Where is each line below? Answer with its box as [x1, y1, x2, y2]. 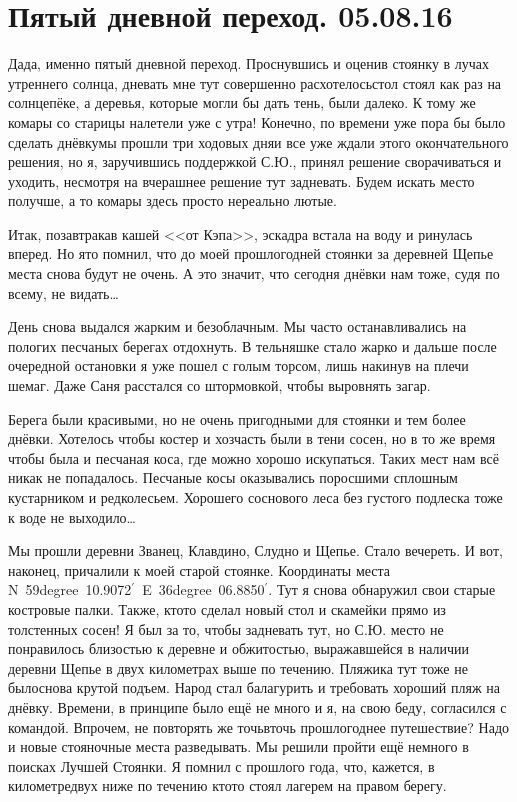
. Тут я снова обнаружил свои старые [268, 579, 496, 600]
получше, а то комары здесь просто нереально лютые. [8, 190, 337, 211]
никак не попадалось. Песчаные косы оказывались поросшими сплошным [8, 467, 458, 488]
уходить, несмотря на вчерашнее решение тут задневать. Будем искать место [8, 170, 475, 191]
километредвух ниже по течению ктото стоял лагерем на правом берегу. [8, 775, 447, 796]
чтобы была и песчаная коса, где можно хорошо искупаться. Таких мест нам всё [8, 447, 499, 468]
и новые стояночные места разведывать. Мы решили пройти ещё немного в [8, 736, 469, 757]
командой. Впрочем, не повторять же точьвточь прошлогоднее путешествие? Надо [8, 716, 510, 737]
